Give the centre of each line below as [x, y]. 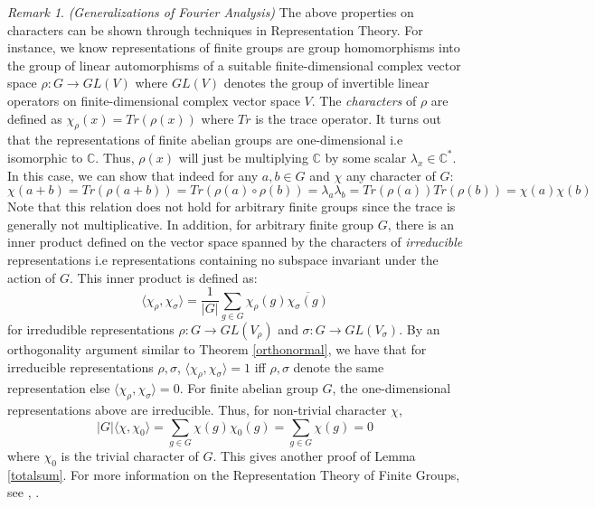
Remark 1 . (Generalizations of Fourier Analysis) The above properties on [211, 12]
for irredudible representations [91, 329]
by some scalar [366, 157]
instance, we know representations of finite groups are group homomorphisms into [234, 47]
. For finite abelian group [249, 388]
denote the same [339, 366]
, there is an [421, 224]
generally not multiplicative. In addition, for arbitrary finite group [191, 224]
